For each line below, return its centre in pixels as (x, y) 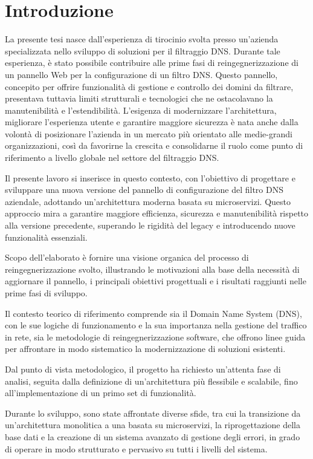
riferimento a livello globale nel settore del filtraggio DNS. (112, 158)
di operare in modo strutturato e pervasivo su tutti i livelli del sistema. (136, 448)
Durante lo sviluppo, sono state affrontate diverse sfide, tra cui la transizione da (153, 413)
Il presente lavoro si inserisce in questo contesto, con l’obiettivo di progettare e (150, 177)
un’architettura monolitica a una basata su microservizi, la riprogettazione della (153, 425)
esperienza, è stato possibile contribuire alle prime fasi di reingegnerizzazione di (152, 63)
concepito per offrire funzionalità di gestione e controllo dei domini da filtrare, (149, 86)
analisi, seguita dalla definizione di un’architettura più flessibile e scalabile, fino (151, 381)
